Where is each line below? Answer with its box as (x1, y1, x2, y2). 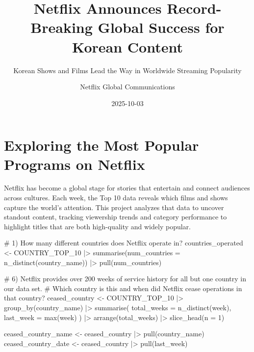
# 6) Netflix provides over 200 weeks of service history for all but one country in (4, 273, 247, 284)
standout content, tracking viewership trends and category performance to (4, 212, 227, 222)
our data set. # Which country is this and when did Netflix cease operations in (4, 283, 242, 293)
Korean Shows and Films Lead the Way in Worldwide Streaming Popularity (13, 65, 242, 75)
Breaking (30, 17, 93, 37)
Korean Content (72, 36, 183, 56)
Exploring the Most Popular (4, 135, 199, 155)
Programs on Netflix (4, 154, 145, 174)
